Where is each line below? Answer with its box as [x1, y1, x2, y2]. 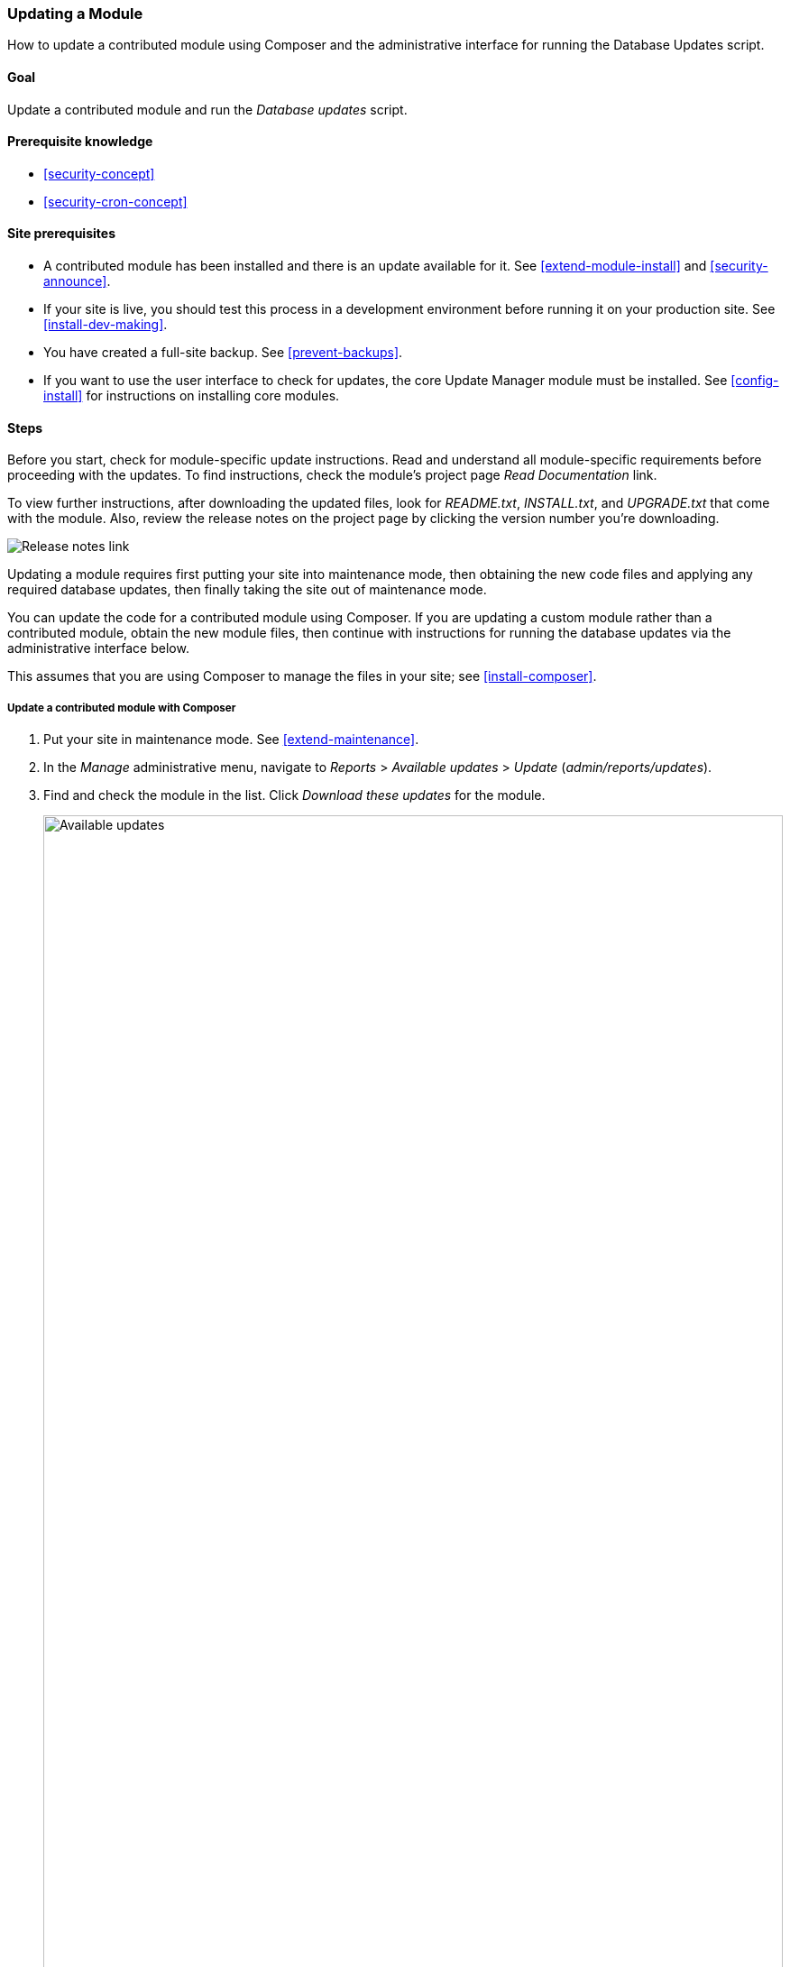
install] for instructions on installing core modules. [43, 388, 340, 404]
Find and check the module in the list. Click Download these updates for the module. [43, 787, 546, 804]
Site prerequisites [7, 225, 115, 242]
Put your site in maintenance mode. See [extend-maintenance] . [43, 731, 419, 748]
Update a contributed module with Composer [7, 701, 236, 714]
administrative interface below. [7, 640, 189, 657]
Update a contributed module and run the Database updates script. [7, 101, 408, 117]
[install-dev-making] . [43, 317, 168, 333]
